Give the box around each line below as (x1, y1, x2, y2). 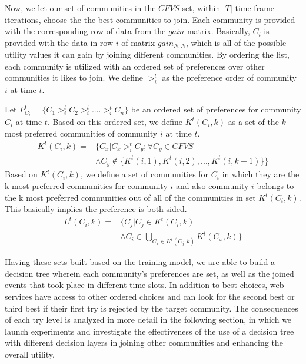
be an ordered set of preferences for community (131, 103, 301, 115)
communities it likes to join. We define (5, 71, 144, 84)
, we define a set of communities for (80, 168, 209, 180)
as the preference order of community (162, 71, 297, 84)
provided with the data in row (5, 36, 114, 48)
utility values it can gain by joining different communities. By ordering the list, (5, 48, 290, 61)
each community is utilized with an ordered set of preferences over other (5, 59, 265, 72)
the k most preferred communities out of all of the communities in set (5, 191, 256, 203)
